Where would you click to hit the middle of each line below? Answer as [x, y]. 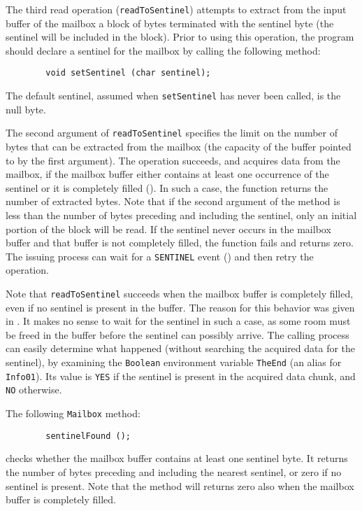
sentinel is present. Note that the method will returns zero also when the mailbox [180, 485]
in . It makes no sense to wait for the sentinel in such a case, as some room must [178, 321]
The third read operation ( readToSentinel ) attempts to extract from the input [176, 9]
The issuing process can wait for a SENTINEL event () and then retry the [160, 256]
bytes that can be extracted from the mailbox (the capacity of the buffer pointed [179, 146]
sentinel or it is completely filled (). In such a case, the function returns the [167, 187]
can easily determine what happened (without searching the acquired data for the [181, 348]
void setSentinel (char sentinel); [128, 73]
